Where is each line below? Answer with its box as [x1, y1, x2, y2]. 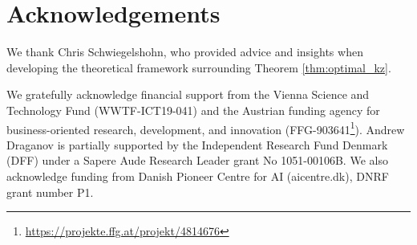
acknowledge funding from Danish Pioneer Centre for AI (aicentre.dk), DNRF [6, 167, 389, 184]
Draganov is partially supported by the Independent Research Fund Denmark [6, 136, 388, 153]
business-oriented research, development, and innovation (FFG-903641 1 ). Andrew [6, 118, 405, 137]
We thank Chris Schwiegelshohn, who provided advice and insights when [6, 43, 363, 60]
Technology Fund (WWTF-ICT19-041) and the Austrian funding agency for [6, 101, 380, 118]
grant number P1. [6, 183, 94, 200]
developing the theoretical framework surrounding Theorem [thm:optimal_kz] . [6, 59, 391, 76]
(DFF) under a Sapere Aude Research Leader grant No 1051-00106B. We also [6, 152, 388, 169]
